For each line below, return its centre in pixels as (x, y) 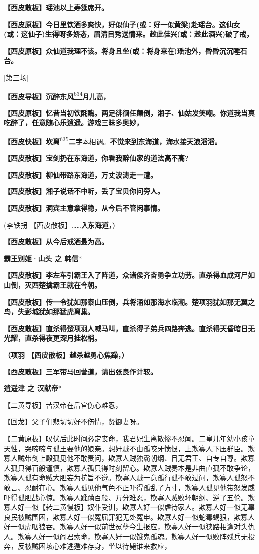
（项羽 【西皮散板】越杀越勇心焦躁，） (66, 354)
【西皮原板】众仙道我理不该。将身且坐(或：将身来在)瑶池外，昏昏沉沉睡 (122, 51)
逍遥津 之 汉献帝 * (33, 388)
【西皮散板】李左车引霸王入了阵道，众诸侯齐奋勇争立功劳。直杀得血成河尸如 (129, 275)
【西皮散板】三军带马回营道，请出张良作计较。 (81, 371)
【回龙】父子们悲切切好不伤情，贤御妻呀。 (74, 422)
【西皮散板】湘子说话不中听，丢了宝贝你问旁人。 (84, 191)
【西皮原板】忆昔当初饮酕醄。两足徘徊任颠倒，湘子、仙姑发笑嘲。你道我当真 (129, 112)
